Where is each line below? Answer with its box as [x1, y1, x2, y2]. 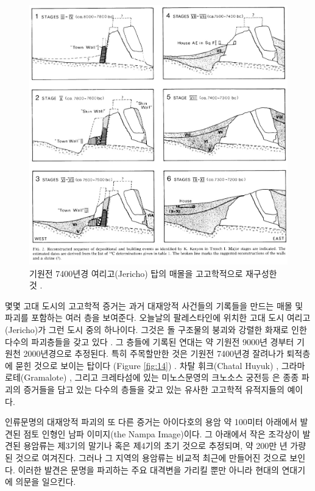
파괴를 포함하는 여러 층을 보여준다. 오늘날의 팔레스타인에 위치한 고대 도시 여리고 [5, 311, 311, 324]
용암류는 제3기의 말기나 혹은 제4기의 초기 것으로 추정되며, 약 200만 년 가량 [23, 439, 306, 452]
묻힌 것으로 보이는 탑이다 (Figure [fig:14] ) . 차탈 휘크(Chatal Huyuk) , [15, 359, 279, 371]
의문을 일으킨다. [15, 475, 76, 488]
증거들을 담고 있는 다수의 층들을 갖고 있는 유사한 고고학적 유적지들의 [23, 383, 285, 396]
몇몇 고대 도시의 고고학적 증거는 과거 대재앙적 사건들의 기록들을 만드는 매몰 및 [5, 299, 303, 312]
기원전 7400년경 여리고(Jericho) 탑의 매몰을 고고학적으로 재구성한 [29, 267, 277, 279]
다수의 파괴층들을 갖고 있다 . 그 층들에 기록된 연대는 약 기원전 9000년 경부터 [5, 335, 294, 348]
